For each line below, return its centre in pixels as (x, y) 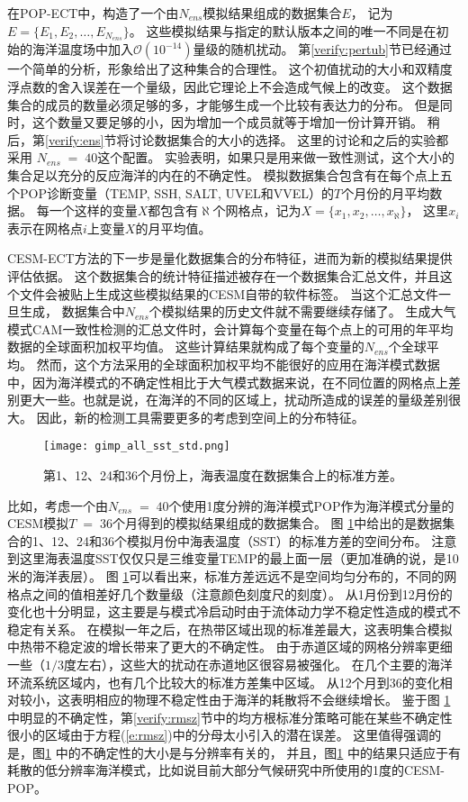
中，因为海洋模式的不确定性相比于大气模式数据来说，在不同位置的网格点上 (228, 382)
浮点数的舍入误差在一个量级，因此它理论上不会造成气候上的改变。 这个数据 (230, 87)
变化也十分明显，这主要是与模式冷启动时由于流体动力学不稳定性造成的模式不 (234, 611)
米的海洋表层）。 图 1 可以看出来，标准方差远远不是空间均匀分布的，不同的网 (232, 575)
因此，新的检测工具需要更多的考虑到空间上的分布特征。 (200, 417)
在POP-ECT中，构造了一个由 (93, 13)
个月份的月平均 (386, 192)
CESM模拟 (38, 523)
